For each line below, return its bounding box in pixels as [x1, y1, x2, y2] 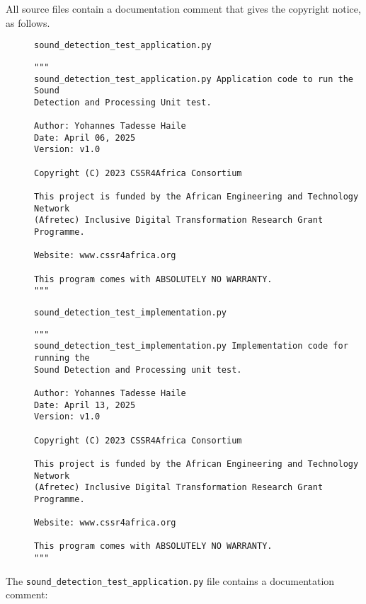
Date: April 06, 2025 [34, 132, 136, 143]
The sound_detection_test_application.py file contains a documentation [6, 573, 335, 588]
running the [34, 352, 90, 363]
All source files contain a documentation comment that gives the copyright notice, [6, 1, 361, 16]
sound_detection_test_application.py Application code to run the [34, 74, 354, 84]
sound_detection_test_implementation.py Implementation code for [34, 341, 348, 352]
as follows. [6, 15, 50, 30]
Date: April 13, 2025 [34, 400, 136, 410]
